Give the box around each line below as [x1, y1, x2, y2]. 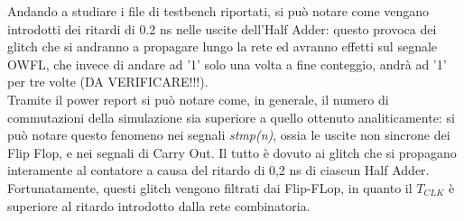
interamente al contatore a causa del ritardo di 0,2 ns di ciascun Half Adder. [7, 161, 430, 180]
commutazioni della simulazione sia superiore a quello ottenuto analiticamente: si [7, 107, 455, 126]
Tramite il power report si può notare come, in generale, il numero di [7, 89, 389, 108]
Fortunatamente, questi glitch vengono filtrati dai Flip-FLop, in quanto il [7, 178, 413, 197]
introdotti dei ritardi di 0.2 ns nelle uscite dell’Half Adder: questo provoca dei [7, 19, 437, 38]
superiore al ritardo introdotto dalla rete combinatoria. [7, 196, 311, 215]
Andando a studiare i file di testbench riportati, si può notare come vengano [7, 2, 430, 20]
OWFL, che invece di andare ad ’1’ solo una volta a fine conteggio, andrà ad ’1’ [7, 54, 447, 73]
